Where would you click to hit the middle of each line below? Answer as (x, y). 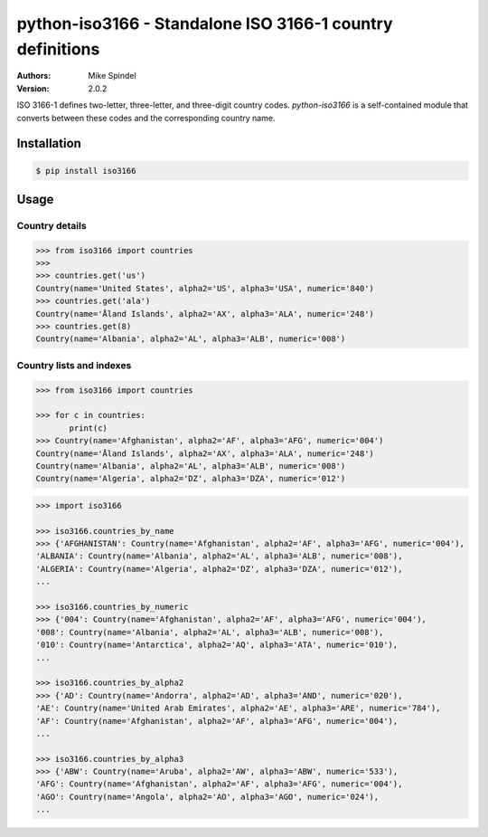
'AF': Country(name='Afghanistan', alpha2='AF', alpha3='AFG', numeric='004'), (217, 721)
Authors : (34, 76)
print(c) (89, 428)
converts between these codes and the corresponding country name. (146, 118)
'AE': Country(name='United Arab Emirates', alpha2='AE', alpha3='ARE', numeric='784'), (239, 709)
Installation (49, 143)
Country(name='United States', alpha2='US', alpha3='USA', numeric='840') (205, 288)
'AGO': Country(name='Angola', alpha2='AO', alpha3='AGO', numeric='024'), (207, 797)
